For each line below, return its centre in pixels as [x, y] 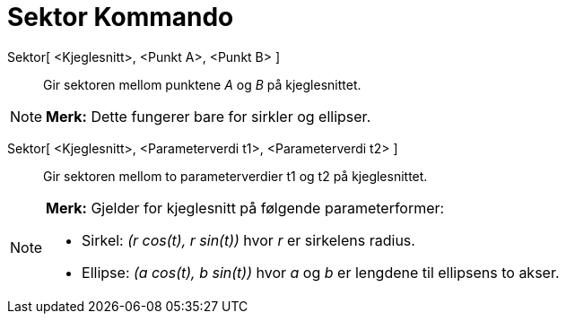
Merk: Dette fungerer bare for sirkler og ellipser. [209, 116]
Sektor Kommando [121, 17]
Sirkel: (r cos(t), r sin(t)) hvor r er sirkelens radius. [248, 240]
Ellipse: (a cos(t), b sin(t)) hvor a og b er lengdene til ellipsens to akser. [321, 272]
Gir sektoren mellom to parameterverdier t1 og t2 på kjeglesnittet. [235, 176]
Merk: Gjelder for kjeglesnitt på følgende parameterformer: [245, 208]
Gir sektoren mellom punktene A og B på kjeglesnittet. [202, 84]
